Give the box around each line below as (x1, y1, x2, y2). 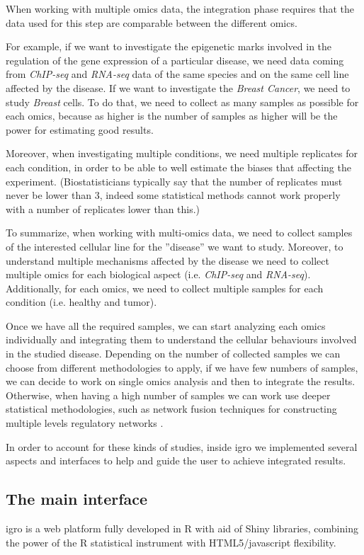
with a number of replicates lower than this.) (6, 201, 200, 216)
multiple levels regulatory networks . (6, 416, 164, 430)
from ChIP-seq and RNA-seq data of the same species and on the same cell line (6, 67, 349, 81)
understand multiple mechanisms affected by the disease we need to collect (6, 253, 329, 268)
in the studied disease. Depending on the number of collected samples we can (6, 346, 341, 361)
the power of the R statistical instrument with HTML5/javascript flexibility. (6, 534, 336, 549)
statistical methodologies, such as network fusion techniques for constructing (6, 401, 337, 416)
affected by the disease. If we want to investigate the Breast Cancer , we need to (6, 80, 351, 95)
